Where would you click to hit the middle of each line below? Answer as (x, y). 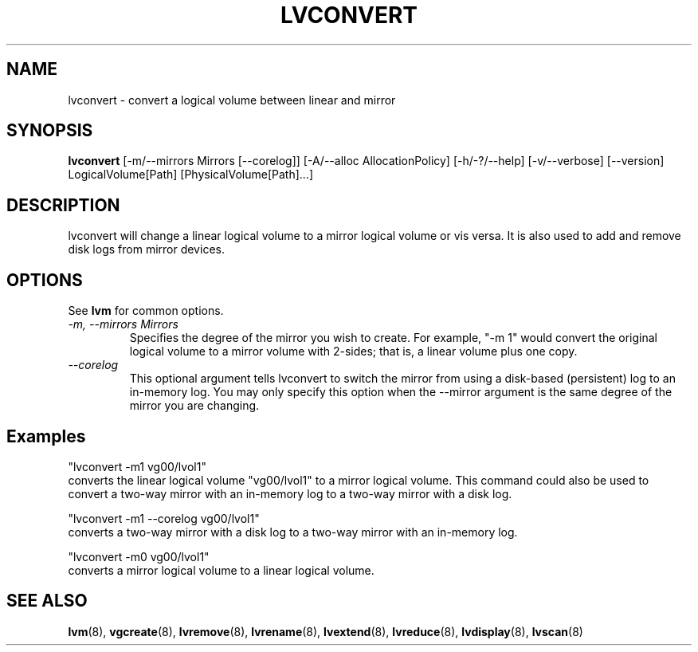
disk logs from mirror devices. (146, 249)
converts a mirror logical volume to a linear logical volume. (221, 570)
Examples (46, 436)
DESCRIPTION (63, 205)
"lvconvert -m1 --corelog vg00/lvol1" (164, 518)
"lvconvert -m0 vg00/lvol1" (139, 556)
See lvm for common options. (146, 311)
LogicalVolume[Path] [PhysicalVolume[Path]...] (190, 175)
